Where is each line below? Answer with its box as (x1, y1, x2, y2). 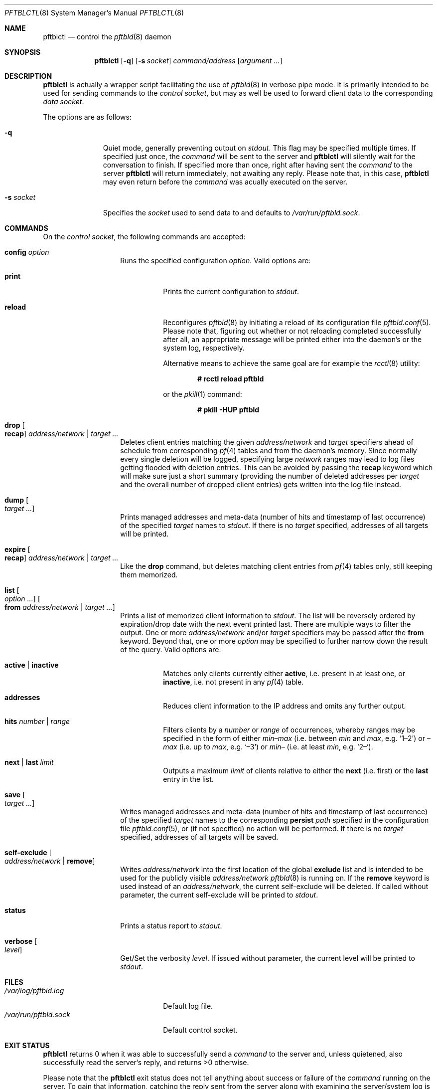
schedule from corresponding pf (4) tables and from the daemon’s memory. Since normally (120, 446, 417, 455)
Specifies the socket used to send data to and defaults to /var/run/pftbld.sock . (103, 208, 360, 217)
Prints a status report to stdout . (120, 921, 222, 930)
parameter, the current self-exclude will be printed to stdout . (120, 891, 318, 899)
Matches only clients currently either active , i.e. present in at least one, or (163, 669, 406, 678)
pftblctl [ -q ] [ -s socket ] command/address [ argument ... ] (94, 56, 283, 65)
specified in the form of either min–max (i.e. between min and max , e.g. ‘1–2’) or (163, 734, 425, 742)
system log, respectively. (163, 344, 245, 352)
